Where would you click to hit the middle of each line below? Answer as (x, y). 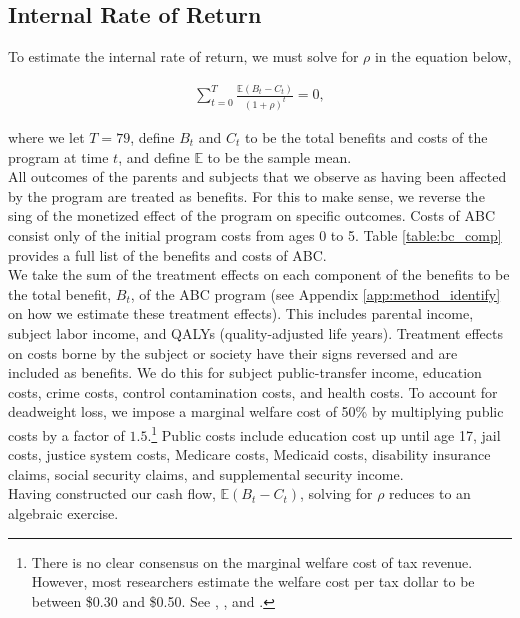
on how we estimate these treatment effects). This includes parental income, (241, 313)
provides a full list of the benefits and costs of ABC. (167, 254)
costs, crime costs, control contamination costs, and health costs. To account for (253, 391)
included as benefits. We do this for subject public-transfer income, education (245, 372)
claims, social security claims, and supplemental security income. (206, 473)
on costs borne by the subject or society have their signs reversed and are (233, 352)
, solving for (336, 493)
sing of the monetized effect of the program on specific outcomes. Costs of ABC (252, 215)
